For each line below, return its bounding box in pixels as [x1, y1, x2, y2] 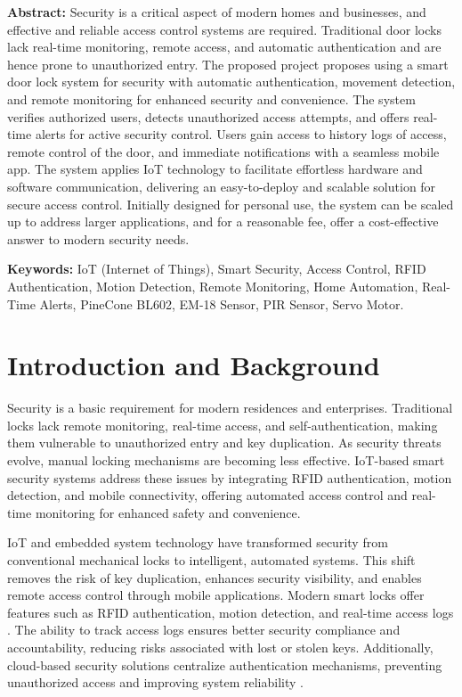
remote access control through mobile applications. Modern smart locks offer [7, 586, 425, 604]
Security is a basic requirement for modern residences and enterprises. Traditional [7, 398, 453, 417]
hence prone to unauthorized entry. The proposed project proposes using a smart [7, 54, 449, 73]
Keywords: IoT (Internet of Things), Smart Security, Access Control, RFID [7, 259, 426, 278]
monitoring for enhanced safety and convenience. [35, 503, 301, 521]
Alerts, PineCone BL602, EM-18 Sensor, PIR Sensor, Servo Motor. [39, 294, 404, 313]
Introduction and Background [7, 347, 380, 383]
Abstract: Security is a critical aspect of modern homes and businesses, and [7, 3, 426, 20]
